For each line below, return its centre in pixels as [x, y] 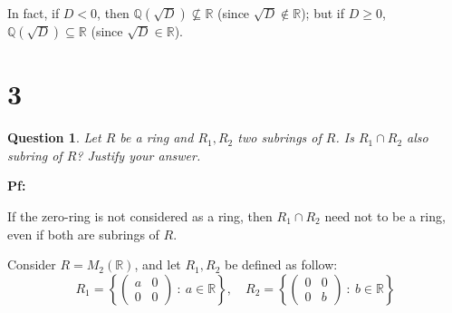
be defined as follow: [281, 264]
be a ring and [157, 137]
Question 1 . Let [54, 137]
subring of [35, 155]
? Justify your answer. [139, 155]
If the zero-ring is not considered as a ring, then [140, 215]
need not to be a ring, [385, 215]
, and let [158, 264]
